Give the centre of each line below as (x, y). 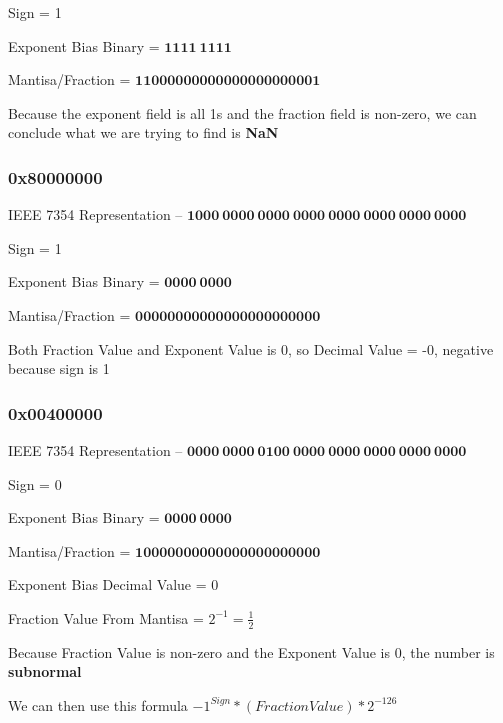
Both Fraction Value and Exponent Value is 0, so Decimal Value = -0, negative (251, 348)
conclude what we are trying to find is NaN (143, 132)
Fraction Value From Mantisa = (106, 617)
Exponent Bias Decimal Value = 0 (113, 584)
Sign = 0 (35, 483)
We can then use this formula (98, 704)
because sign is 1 (59, 368)
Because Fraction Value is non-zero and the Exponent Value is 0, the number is (251, 651)
